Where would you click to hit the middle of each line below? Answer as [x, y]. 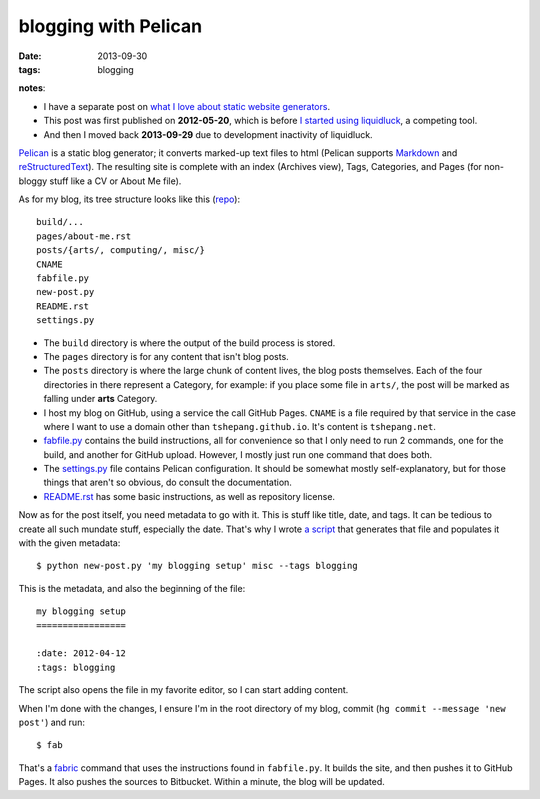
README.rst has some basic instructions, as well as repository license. [189, 496]
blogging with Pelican [110, 26]
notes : [32, 88]
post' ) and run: [51, 722]
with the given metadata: [69, 543]
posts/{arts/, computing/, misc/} [120, 250]
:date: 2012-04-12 [81, 653]
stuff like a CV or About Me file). [115, 181]
